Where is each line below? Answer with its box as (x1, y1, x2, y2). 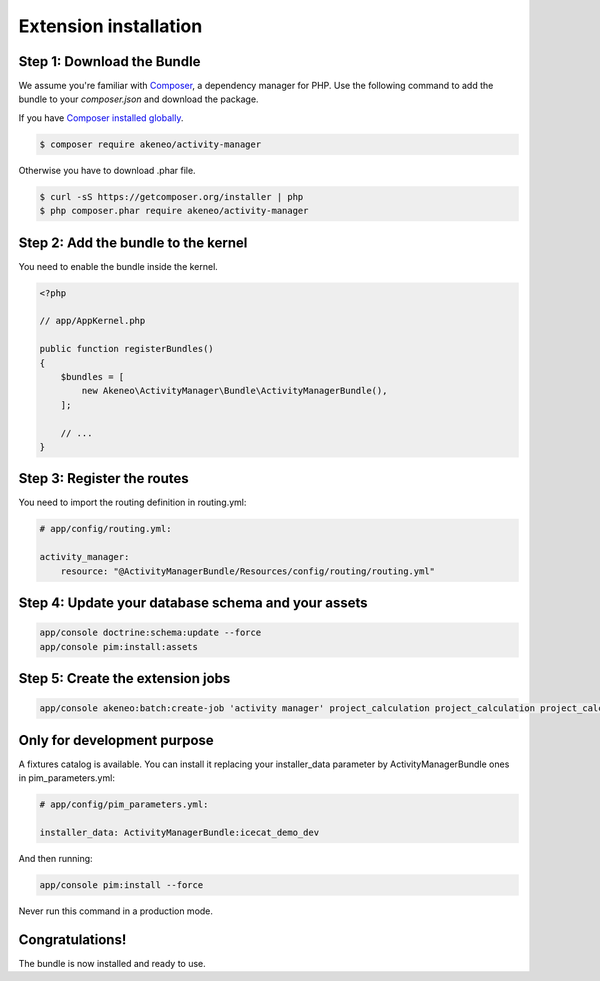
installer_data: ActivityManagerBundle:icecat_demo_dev (39, 826, 320, 838)
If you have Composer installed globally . (18, 111, 184, 124)
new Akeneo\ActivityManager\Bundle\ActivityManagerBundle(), (81, 385, 388, 397)
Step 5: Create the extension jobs (18, 670, 231, 687)
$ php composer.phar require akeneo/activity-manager (39, 205, 309, 217)
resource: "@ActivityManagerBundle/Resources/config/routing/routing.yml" (60, 565, 435, 577)
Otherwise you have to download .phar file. (18, 164, 196, 176)
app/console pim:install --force (39, 879, 204, 890)
